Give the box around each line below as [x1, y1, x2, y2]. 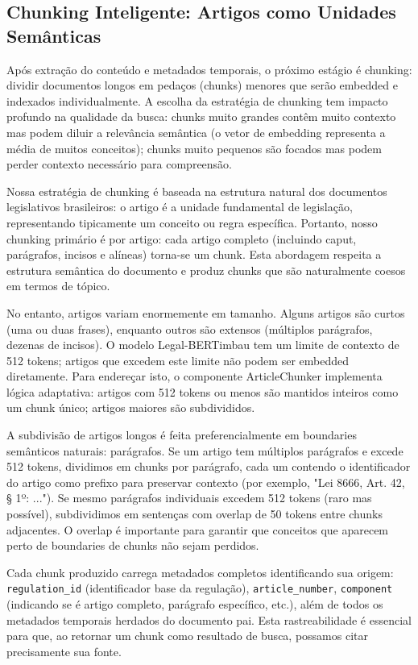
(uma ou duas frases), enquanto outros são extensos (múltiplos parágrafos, [6, 320, 373, 337]
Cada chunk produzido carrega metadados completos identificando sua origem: [6, 563, 394, 580]
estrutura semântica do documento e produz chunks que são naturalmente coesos [6, 261, 406, 278]
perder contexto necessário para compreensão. [6, 156, 233, 172]
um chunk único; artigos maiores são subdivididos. [6, 399, 255, 416]
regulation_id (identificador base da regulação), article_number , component [6, 580, 393, 596]
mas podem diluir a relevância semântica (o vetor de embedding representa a [6, 123, 386, 140]
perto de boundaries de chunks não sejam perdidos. [6, 537, 259, 554]
